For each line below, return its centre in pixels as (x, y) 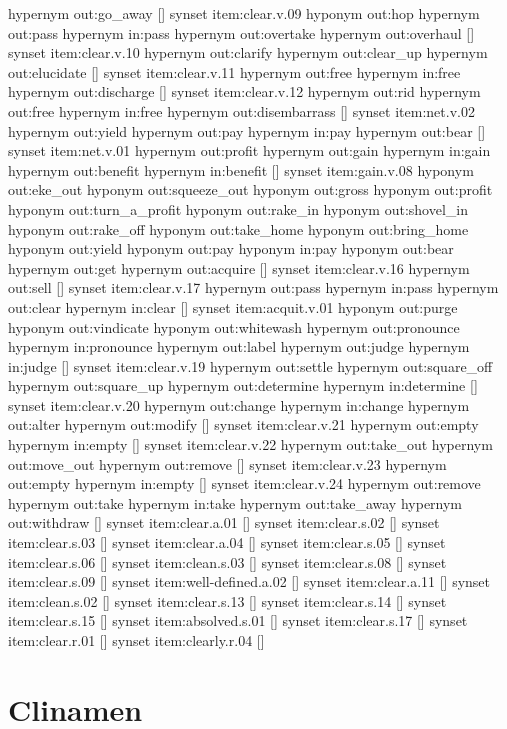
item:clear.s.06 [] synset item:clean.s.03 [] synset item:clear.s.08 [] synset (227, 561)
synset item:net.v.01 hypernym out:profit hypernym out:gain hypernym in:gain (249, 150)
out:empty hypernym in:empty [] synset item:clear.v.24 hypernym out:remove (244, 483)
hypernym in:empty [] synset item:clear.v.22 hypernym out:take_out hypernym (250, 444)
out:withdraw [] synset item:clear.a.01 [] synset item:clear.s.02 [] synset (224, 522)
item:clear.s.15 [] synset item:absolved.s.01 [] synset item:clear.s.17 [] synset (238, 620)
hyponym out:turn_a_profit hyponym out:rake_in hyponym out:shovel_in (238, 208)
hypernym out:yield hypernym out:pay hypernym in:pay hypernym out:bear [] (247, 130)
